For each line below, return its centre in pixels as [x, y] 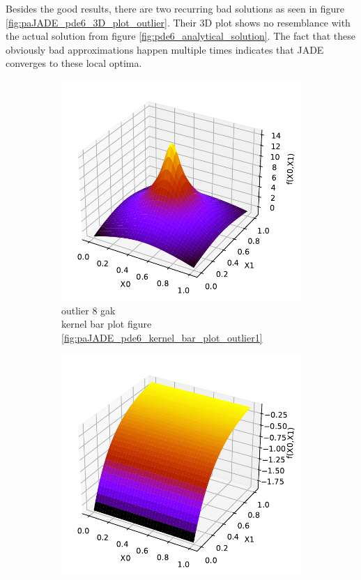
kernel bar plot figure [107, 324]
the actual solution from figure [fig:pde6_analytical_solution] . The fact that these [181, 36]
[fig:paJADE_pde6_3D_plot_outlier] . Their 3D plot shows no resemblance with [178, 22]
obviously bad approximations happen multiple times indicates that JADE [165, 49]
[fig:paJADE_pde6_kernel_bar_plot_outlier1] [162, 337]
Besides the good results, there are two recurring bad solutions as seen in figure [175, 8]
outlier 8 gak [89, 310]
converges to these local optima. [74, 63]
